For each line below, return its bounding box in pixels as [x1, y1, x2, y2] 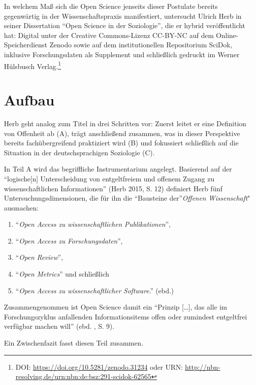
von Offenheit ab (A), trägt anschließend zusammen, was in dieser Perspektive [4, 128, 240, 138]
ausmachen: [4, 202, 39, 212]
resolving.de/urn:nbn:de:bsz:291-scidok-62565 [15, 371, 152, 382]
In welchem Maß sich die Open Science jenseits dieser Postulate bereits [4, 1, 218, 11]
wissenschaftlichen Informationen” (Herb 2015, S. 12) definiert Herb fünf [4, 183, 223, 193]
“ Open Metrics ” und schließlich [15, 269, 109, 279]
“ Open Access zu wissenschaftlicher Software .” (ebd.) [15, 285, 174, 295]
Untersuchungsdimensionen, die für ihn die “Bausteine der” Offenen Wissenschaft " [4, 193, 250, 203]
